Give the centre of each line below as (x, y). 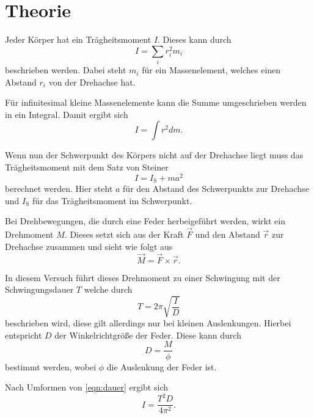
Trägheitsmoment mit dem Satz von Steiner (87, 167)
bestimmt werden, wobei (51, 366)
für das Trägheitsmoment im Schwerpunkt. (112, 200)
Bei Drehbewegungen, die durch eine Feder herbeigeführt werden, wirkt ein (145, 221)
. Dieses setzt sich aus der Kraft (124, 234)
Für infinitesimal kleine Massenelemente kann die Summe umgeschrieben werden (156, 102)
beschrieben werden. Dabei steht (66, 70)
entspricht (24, 335)
